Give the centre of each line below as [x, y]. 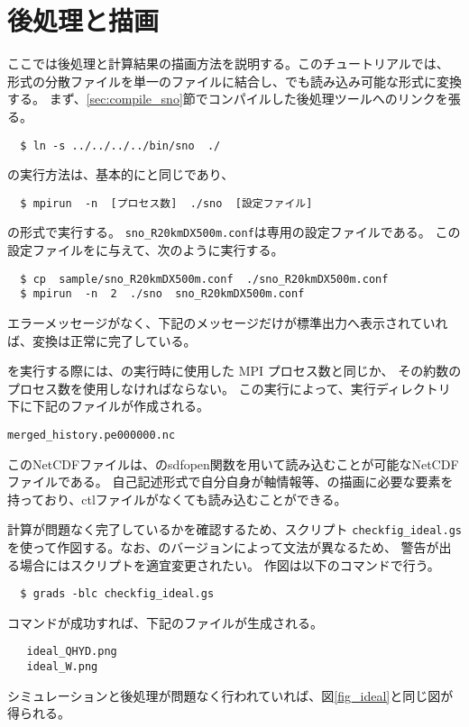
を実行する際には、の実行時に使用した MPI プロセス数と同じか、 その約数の [234, 371]
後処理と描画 [83, 20]
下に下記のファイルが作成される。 [108, 406]
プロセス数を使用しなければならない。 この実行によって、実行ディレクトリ [229, 388]
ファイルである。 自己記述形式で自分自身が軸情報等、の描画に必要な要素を [230, 482]
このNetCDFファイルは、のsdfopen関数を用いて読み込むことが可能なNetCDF [233, 463]
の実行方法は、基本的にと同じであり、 [121, 174]
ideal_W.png [62, 667]
